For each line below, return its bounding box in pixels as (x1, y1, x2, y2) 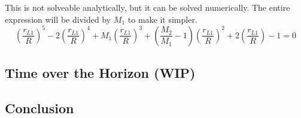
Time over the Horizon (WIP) (5, 63, 196, 82)
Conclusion (5, 98, 74, 117)
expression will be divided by (5, 13, 111, 25)
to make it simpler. (127, 13, 197, 25)
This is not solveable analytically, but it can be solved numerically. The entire (5, 1, 290, 13)
